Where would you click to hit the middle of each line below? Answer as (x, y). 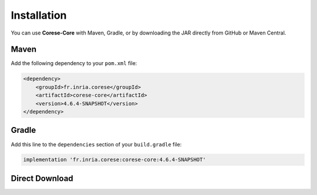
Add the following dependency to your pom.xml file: (74, 63)
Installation (39, 15)
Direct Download (42, 178)
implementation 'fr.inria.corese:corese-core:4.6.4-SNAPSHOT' (114, 160)
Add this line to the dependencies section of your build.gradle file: (96, 144)
